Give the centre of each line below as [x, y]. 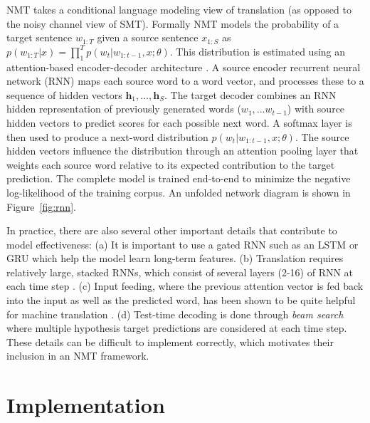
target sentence [39, 37]
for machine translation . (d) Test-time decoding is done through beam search [175, 314]
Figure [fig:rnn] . [41, 206]
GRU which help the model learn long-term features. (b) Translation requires [175, 258]
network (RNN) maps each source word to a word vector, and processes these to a [185, 81]
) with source [316, 109]
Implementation [86, 405]
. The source [322, 136]
